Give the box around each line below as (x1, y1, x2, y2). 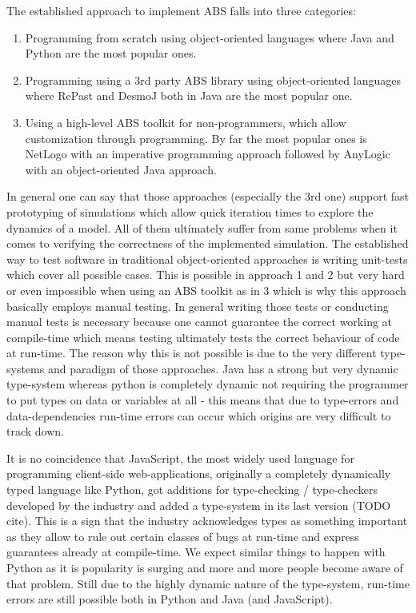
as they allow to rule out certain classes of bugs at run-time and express (6, 527, 359, 544)
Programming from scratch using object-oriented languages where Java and (25, 29, 394, 46)
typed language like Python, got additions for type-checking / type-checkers (6, 481, 378, 498)
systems (6, 360, 45, 376)
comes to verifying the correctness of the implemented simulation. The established (6, 235, 409, 252)
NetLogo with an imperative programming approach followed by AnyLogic (25, 145, 390, 162)
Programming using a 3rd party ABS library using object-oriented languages (25, 71, 401, 88)
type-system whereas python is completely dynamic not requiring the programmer (6, 376, 409, 392)
